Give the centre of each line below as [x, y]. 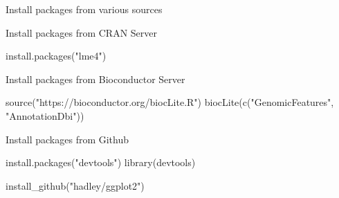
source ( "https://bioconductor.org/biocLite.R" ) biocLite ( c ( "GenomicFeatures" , [170, 102]
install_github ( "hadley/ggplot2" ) [75, 185]
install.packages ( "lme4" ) [56, 56]
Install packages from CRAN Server [82, 32]
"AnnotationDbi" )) [45, 115]
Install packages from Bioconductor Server [95, 79]
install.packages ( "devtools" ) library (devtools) [101, 162]
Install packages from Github [67, 139]
